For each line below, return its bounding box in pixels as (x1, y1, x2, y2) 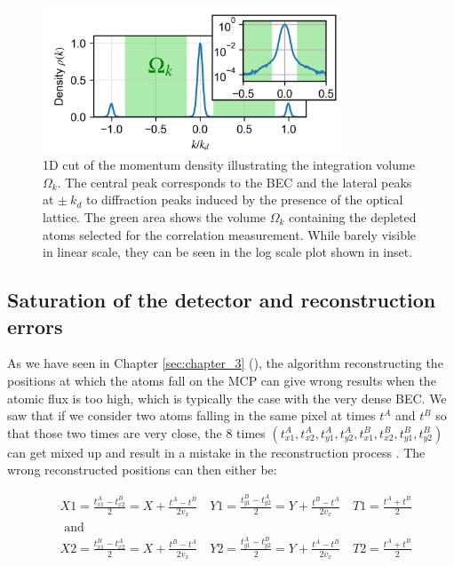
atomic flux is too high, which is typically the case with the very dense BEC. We (7, 388, 447, 407)
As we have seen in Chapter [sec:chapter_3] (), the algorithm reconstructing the (7, 354, 443, 372)
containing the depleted (289, 208, 417, 226)
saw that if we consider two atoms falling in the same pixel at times (7, 406, 376, 425)
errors (7, 312, 63, 339)
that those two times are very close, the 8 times (7, 423, 266, 442)
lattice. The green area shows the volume (43, 208, 267, 226)
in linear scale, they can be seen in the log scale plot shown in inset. (43, 243, 413, 261)
